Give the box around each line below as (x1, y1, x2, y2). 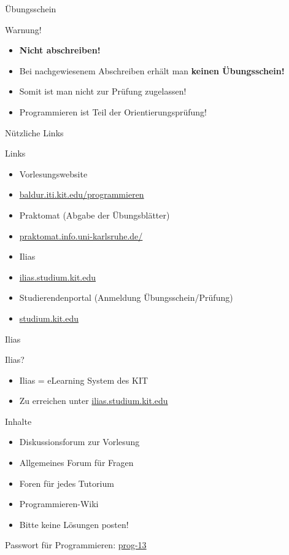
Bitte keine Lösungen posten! (19, 518, 129, 530)
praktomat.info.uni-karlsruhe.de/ (19, 229, 143, 242)
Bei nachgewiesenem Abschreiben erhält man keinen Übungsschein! (19, 64, 285, 77)
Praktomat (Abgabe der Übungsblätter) (19, 208, 170, 221)
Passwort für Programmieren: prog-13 (5, 538, 147, 551)
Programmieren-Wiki (19, 497, 99, 510)
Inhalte (5, 414, 32, 427)
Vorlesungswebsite (19, 167, 88, 180)
